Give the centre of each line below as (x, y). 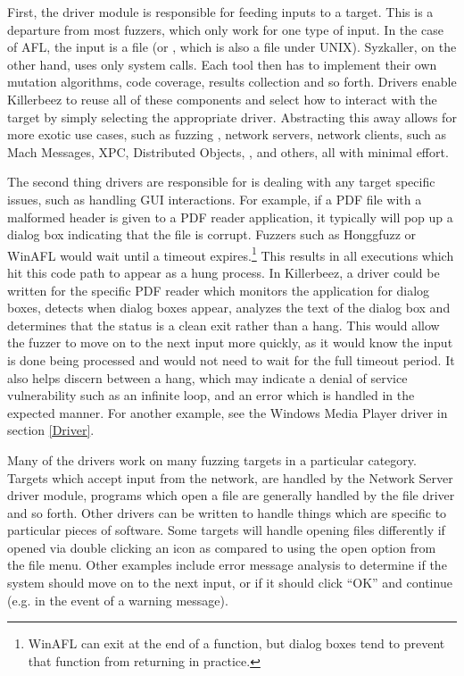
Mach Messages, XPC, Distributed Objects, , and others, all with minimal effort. (228, 151)
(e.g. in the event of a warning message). (118, 600)
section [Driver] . (51, 430)
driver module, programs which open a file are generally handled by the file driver (231, 495)
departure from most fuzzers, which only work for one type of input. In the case (225, 29)
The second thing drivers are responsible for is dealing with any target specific (221, 182)
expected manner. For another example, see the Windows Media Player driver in (228, 412)
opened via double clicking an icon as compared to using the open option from (222, 547)
